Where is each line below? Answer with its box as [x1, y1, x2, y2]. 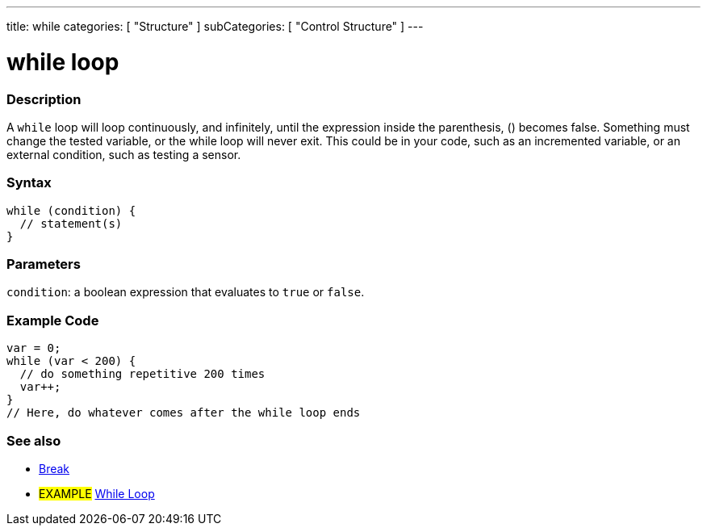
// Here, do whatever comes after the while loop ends [6, 406, 361, 420]
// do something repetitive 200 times [19, 367, 266, 381]
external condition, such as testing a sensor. [6, 147, 241, 161]
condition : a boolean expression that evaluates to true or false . [6, 285, 365, 300]
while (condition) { [6, 203, 136, 217]
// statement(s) [19, 216, 123, 230]
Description [6, 90, 82, 107]
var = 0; [6, 341, 61, 355]
